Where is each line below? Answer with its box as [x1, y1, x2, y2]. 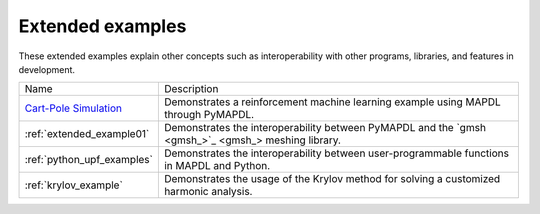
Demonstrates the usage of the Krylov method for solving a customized [163, 172, 501, 186]
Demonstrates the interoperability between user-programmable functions [163, 146, 510, 160]
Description [163, 82, 219, 96]
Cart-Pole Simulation [24, 101, 123, 115]
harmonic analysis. [163, 185, 253, 199]
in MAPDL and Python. [163, 159, 271, 173]
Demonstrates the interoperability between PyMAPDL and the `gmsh [163, 121, 487, 135]
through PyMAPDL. [163, 108, 255, 122]
